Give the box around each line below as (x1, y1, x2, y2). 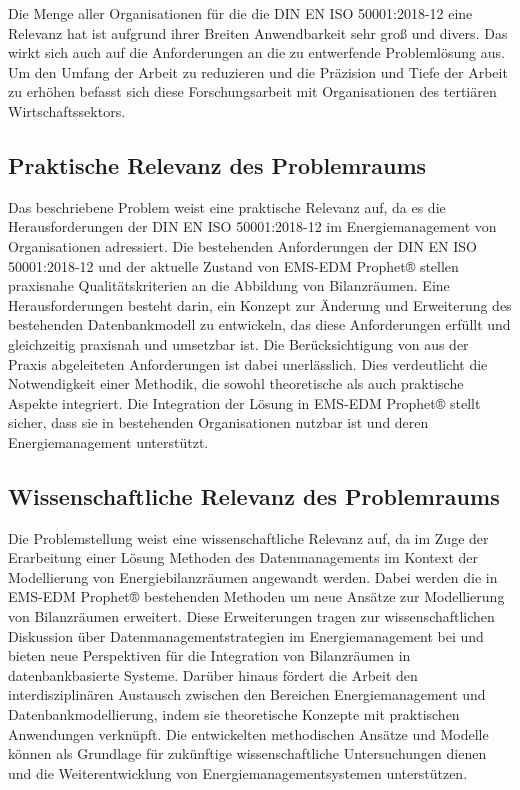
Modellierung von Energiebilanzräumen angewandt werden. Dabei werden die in (8, 566, 498, 587)
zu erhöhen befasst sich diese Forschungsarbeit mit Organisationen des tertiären (8, 81, 497, 102)
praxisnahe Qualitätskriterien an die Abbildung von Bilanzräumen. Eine (8, 275, 450, 296)
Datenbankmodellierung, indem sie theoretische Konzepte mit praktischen (8, 704, 460, 725)
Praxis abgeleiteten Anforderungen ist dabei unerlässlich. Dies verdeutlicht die (8, 353, 488, 374)
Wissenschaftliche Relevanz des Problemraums (8, 480, 500, 511)
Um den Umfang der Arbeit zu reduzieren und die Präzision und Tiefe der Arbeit (8, 61, 508, 82)
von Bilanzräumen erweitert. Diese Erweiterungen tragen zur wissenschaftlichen (8, 606, 495, 627)
